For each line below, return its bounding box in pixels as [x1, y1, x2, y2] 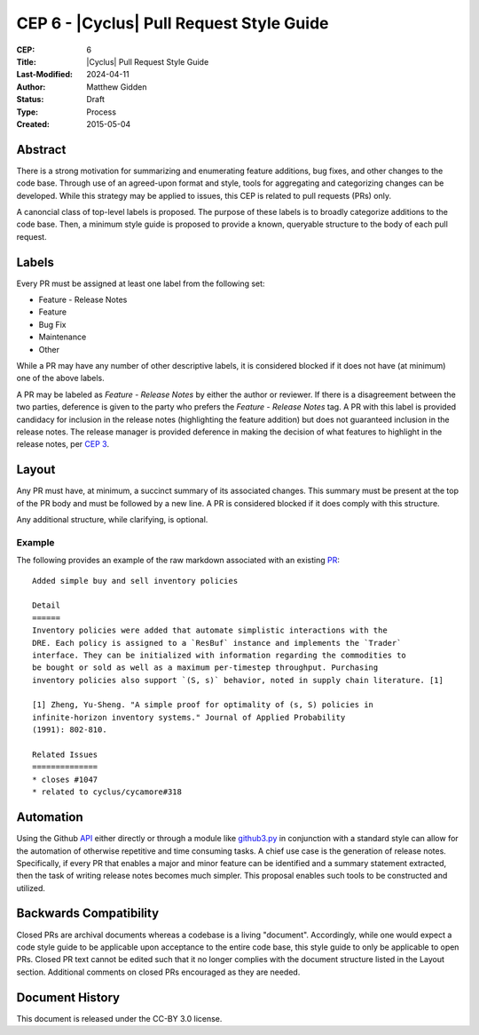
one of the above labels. [16, 373, 106, 384]
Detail [32, 601, 61, 610]
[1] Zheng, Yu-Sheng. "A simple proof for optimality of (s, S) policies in [32, 700, 374, 710]
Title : [16, 56, 37, 67]
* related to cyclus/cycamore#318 [32, 787, 182, 797]
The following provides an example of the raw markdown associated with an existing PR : [16, 555, 341, 566]
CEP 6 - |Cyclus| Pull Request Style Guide [16, 13, 329, 33]
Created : [16, 118, 51, 129]
